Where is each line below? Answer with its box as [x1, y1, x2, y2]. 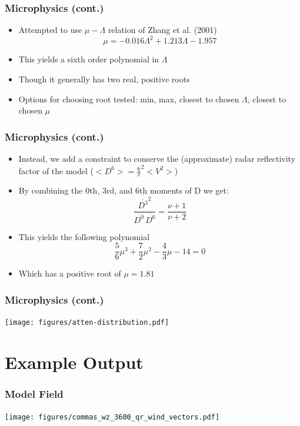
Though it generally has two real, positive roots [18, 72, 190, 85]
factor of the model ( [18, 164, 94, 177]
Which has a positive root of [18, 267, 121, 279]
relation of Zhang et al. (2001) [108, 24, 217, 36]
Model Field [5, 387, 64, 401]
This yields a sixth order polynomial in [18, 53, 159, 65]
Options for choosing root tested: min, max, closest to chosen [18, 92, 239, 105]
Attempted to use [18, 24, 82, 36]
